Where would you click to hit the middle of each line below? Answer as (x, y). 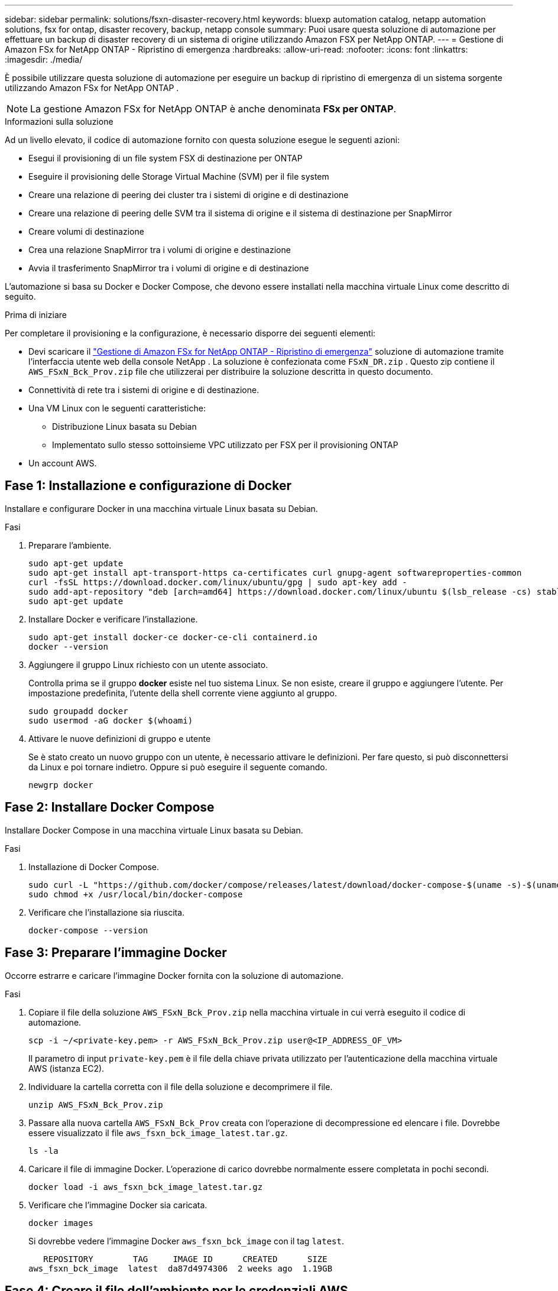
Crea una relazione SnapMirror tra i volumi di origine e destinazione (160, 250)
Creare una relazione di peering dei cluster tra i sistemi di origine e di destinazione (189, 195)
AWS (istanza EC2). (66, 1068)
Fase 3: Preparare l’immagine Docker (116, 953)
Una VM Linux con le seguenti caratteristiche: (117, 408)
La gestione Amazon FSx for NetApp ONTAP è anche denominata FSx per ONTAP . (213, 109)
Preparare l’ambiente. (70, 545)
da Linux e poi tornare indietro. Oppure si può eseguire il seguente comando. (178, 767)
